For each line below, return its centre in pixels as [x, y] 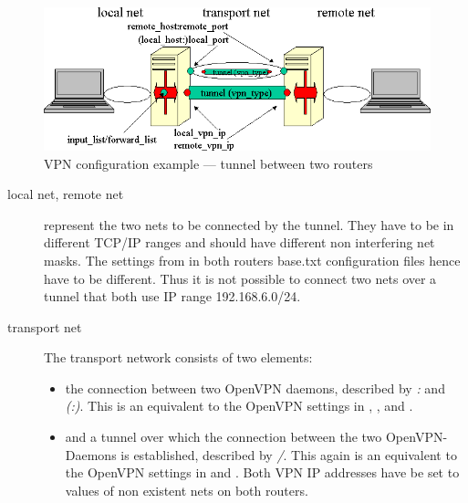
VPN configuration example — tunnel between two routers [208, 163]
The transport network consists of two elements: [178, 357]
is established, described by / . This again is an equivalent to [289, 454]
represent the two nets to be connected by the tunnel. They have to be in [249, 224]
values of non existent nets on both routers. [187, 490]
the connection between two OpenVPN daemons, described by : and [255, 388]
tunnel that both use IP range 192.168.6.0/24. [172, 296]
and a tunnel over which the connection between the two [224, 437]
